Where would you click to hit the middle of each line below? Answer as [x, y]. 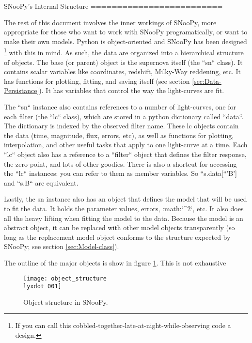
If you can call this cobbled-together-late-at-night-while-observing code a [123, 325]
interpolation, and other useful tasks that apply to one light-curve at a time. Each [126, 145]
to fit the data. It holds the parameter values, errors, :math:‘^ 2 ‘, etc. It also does [124, 208]
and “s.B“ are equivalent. [41, 182]
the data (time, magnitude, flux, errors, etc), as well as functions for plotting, [119, 135]
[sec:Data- [207, 81]
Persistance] [22, 90]
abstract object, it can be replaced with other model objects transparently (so [119, 227]
